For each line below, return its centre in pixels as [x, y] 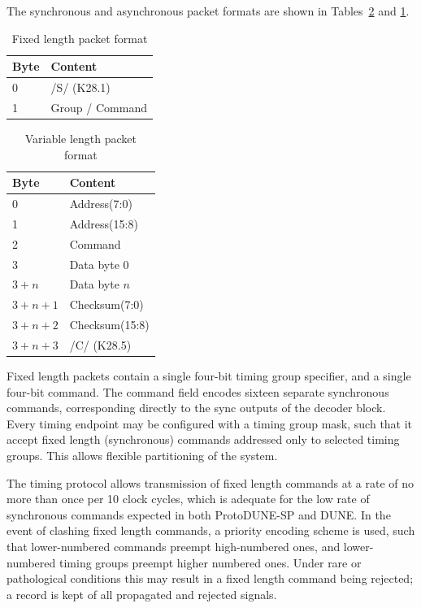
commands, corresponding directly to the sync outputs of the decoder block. [196, 408]
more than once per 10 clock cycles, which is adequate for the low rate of [188, 499]
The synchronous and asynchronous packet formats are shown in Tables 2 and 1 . [208, 11]
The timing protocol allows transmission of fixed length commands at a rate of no [210, 482]
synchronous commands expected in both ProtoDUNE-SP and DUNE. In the [199, 514]
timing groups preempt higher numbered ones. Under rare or [210, 562]
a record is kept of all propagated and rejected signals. [142, 594]
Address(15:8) [104, 223]
